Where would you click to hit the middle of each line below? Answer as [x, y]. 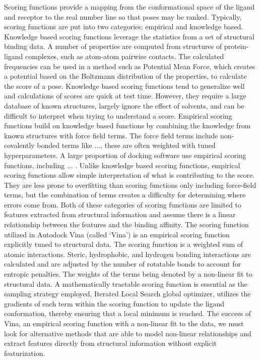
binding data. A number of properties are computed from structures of [113, 46]
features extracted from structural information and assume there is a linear [120, 214]
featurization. [25, 353]
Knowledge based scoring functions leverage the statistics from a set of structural [129, 36]
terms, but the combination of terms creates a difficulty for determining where [125, 195]
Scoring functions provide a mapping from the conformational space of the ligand [129, 7]
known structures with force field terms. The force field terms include [111, 135]
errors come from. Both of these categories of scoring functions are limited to [123, 204]
